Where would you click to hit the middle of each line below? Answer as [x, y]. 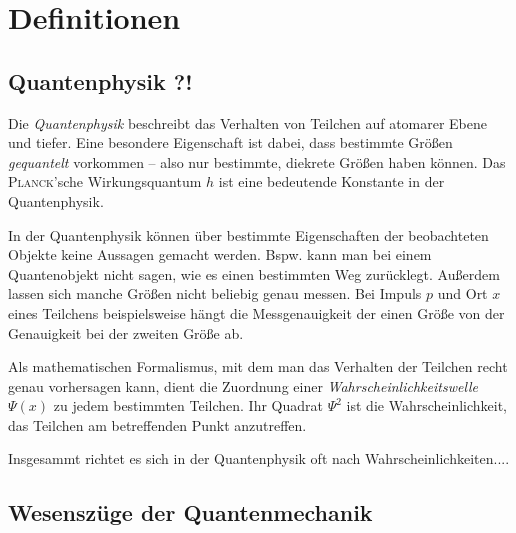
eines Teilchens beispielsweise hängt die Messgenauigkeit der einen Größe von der [256, 312]
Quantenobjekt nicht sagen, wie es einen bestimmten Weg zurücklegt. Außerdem [254, 273]
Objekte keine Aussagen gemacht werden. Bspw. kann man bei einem [220, 254]
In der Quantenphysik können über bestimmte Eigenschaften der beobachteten [248, 234]
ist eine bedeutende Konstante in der [331, 181]
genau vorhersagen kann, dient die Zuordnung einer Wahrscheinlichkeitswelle [243, 385]
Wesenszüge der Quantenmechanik [190, 512]
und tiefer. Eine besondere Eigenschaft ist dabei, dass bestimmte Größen [230, 142]
